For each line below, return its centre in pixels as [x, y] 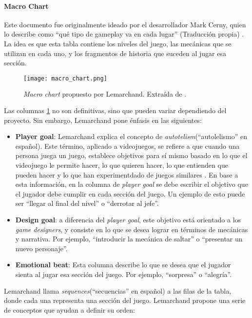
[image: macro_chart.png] [65, 78]
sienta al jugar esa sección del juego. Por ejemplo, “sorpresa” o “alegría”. [124, 274]
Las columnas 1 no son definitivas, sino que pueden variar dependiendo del [115, 110]
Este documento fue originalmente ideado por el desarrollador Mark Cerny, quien [125, 24]
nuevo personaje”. [41, 248]
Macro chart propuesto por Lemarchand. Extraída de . [105, 94]
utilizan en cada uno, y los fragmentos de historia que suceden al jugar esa [115, 53]
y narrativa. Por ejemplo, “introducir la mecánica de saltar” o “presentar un [129, 239]
